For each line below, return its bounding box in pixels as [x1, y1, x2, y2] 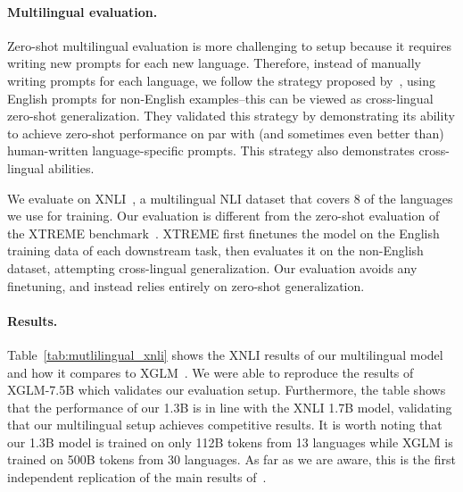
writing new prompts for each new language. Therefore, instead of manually [7, 54, 421, 72]
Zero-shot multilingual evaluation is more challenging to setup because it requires [7, 36, 451, 54]
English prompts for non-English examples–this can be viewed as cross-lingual [7, 88, 434, 107]
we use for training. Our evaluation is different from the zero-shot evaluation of [7, 206, 440, 225]
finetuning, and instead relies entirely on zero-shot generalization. [7, 276, 365, 295]
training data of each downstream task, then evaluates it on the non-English [7, 241, 424, 260]
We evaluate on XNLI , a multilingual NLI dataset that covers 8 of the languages [7, 188, 453, 207]
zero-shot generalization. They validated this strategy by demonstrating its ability [7, 106, 455, 125]
